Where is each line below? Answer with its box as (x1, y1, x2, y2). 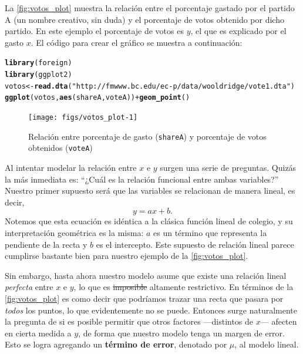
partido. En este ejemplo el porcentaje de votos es (5, 25, 184, 37)
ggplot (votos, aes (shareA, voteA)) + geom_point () (5, 93, 190, 102)
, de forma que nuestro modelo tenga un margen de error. (78, 326, 285, 339)
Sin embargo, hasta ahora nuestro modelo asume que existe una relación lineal (5, 269, 287, 281)
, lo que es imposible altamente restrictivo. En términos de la (73, 281, 294, 293)
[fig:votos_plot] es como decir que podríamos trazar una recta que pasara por (5, 292, 284, 304)
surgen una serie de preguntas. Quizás (160, 161, 297, 173)
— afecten (260, 315, 297, 328)
